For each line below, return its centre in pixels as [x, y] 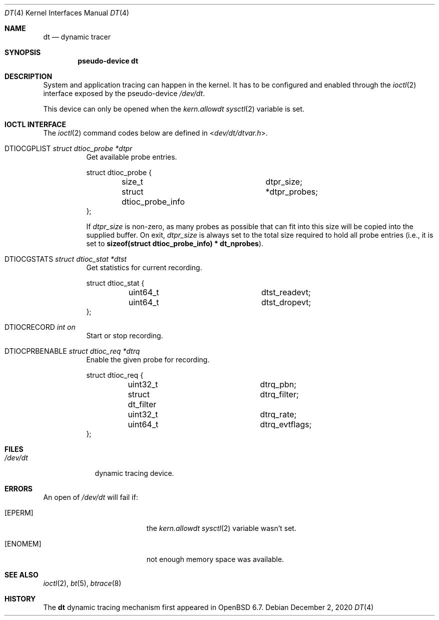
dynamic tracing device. [134, 473]
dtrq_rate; [278, 414]
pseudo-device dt [108, 61]
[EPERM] [19, 513]
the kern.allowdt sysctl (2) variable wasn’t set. [221, 528]
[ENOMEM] [23, 544]
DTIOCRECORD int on [40, 327]
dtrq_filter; [279, 394]
